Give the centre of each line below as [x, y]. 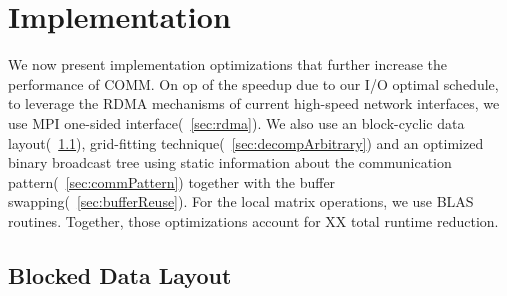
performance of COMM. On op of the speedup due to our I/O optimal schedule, [253, 83]
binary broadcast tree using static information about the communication [230, 162]
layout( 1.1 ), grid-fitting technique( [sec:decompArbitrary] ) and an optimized [246, 142]
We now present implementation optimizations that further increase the [228, 64]
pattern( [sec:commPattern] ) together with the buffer [172, 181]
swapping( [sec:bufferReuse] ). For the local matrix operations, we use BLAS [241, 201]
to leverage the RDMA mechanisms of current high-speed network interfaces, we [254, 103]
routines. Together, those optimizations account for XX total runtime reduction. [253, 220]
